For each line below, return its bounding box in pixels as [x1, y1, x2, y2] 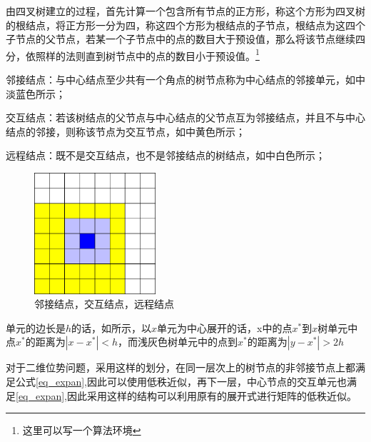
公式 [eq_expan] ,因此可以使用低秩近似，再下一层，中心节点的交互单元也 [15, 373, 347, 388]
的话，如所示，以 [71, 320, 152, 335]
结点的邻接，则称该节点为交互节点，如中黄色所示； [6, 124, 245, 139]
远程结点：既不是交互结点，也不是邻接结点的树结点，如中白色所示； [6, 148, 325, 163]
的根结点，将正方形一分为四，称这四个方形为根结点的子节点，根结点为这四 [6, 17, 355, 32]
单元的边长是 [6, 320, 66, 335]
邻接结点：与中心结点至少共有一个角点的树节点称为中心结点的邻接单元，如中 [6, 72, 365, 87]
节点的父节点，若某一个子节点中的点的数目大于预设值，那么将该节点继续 [15, 31, 355, 46]
